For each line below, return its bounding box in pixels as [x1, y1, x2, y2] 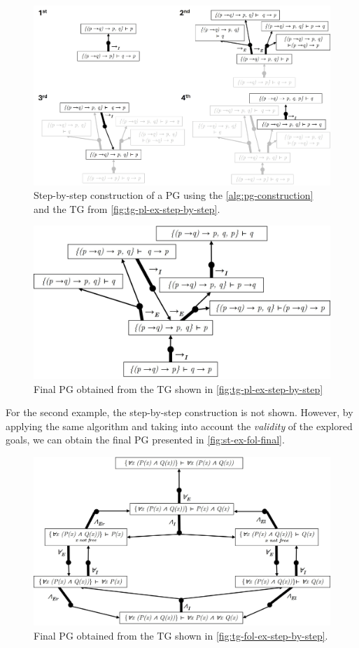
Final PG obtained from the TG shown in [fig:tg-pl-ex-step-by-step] [34, 381, 323, 396]
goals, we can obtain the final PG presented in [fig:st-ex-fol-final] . [6, 432, 285, 447]
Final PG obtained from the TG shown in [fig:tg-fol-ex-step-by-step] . [34, 628, 328, 642]
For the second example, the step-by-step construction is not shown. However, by [6, 405, 353, 420]
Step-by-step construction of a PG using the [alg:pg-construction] [34, 188, 314, 202]
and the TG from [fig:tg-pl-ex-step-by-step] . [34, 201, 220, 216]
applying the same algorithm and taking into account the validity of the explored [6, 418, 353, 433]
